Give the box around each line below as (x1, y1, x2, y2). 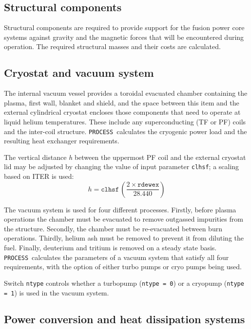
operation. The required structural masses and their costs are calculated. (4, 41, 221, 52)
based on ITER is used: (4, 171, 74, 181)
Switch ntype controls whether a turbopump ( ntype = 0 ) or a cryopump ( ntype (4, 277, 244, 288)
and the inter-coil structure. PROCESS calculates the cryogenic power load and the (4, 126, 247, 136)
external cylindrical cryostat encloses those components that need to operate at (4, 107, 241, 117)
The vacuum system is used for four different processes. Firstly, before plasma (4, 204, 236, 214)
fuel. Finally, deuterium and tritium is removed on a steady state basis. (4, 242, 217, 253)
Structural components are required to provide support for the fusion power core (4, 22, 245, 33)
